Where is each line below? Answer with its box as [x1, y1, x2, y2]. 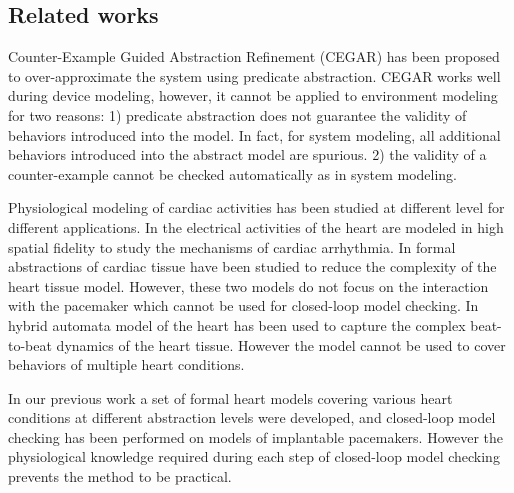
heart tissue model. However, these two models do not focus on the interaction [8, 275, 489, 296]
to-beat [8, 334, 52, 355]
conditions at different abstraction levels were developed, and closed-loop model [8, 407, 496, 428]
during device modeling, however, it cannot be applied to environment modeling [8, 85, 498, 106]
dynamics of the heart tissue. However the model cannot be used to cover [56, 334, 506, 355]
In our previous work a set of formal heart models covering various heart [8, 387, 453, 408]
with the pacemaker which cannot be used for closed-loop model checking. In [8, 295, 479, 316]
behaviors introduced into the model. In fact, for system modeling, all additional [8, 124, 501, 145]
